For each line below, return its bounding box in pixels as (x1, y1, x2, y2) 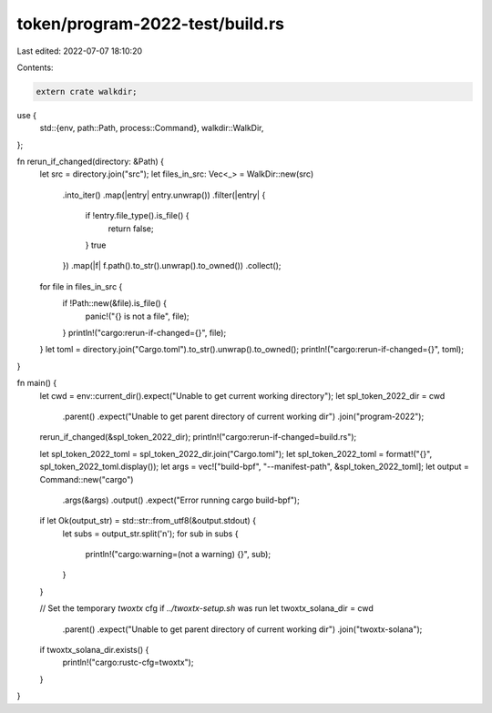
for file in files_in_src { (39, 280, 123, 291)
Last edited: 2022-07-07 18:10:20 (16, 46, 143, 56)
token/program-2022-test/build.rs (16, 14, 284, 34)
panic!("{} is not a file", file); (85, 311, 190, 321)
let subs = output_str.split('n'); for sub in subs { (62, 528, 239, 539)
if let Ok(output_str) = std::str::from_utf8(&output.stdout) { (39, 515, 257, 526)
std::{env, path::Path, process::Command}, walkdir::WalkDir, (39, 123, 264, 134)
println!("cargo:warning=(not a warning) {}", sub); (85, 549, 272, 560)
